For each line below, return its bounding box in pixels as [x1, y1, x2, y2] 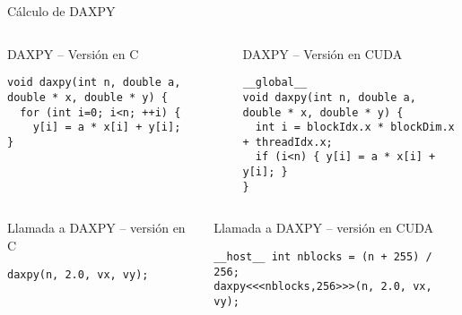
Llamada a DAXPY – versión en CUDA [214, 218, 433, 237]
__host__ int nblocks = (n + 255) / [214, 251, 432, 264]
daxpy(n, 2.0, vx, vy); [7, 268, 149, 281]
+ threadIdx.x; [242, 135, 333, 149]
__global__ [242, 76, 308, 89]
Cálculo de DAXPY [7, 2, 116, 20]
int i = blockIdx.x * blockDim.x [255, 121, 455, 134]
